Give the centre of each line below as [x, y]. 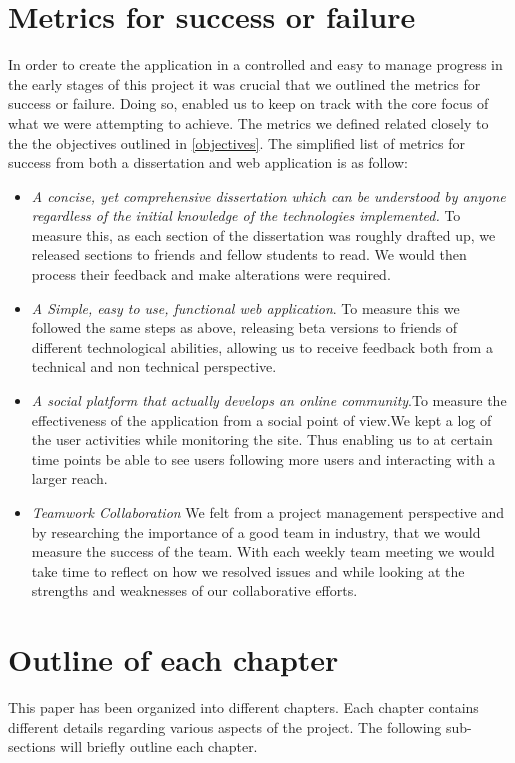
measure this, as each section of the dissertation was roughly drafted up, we [263, 234]
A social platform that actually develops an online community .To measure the [269, 400]
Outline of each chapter [173, 659]
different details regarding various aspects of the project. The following [225, 726]
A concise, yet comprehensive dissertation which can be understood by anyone [268, 195]
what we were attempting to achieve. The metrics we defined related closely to [248, 122]
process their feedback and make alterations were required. [211, 274]
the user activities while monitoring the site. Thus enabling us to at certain [262, 439]
